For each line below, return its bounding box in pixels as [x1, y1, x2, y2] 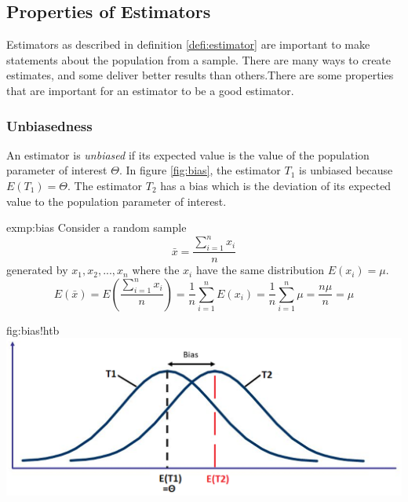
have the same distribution [195, 262, 325, 278]
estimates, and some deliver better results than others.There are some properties [6, 67, 394, 83]
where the [132, 262, 180, 278]
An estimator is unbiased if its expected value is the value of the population [6, 146, 370, 163]
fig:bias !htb [6, 321, 60, 338]
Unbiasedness [6, 115, 93, 135]
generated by [6, 262, 68, 278]
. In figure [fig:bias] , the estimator [118, 162, 281, 178]
